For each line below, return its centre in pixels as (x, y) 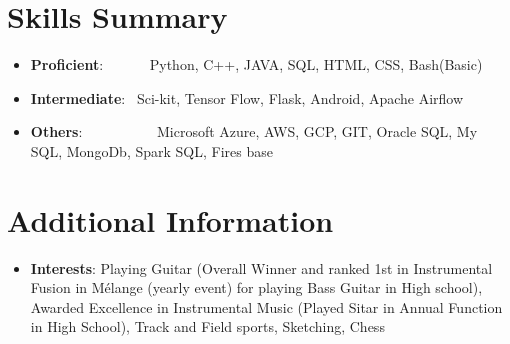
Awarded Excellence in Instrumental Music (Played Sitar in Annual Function (266, 306)
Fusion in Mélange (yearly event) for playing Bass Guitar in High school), (256, 287)
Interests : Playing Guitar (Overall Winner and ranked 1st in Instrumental (261, 267)
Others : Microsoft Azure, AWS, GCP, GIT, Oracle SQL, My (254, 131)
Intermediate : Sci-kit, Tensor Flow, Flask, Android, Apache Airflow (247, 97)
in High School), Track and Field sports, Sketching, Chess (207, 326)
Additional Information (170, 219)
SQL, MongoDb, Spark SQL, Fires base (151, 150)
